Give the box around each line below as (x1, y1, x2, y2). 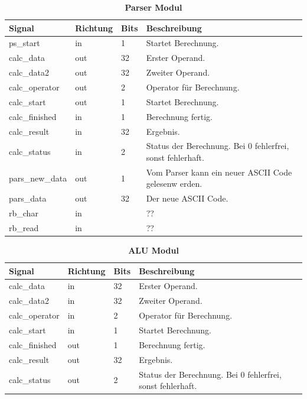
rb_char (9, 207, 38, 219)
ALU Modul (128, 244, 179, 256)
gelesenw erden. (146, 177, 203, 190)
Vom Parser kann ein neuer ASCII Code (146, 166, 292, 178)
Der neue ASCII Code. (146, 192, 228, 205)
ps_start (9, 37, 40, 49)
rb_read (9, 221, 39, 233)
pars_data (9, 192, 47, 205)
